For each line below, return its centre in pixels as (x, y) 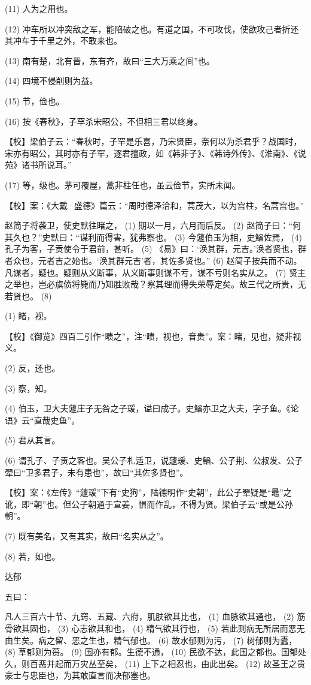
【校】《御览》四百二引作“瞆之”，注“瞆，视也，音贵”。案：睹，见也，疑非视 (153, 336)
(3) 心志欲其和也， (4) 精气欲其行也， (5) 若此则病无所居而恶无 (181, 628)
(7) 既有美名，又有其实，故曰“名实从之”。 (87, 536)
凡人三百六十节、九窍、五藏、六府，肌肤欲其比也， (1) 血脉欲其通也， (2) (150, 616)
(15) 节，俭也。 (35, 100)
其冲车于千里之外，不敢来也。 (63, 40)
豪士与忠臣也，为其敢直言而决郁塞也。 (80, 675)
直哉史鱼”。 (57, 420)
